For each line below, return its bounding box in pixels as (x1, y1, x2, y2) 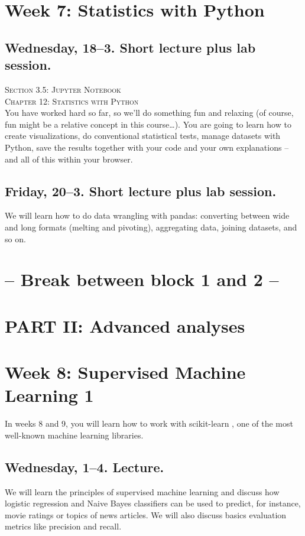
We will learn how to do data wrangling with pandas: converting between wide (5, 209, 290, 222)
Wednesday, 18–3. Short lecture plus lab (5, 38, 256, 56)
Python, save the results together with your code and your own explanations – (5, 141, 289, 153)
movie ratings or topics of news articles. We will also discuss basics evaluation (5, 508, 287, 521)
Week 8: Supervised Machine (5, 360, 246, 384)
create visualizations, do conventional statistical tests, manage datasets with (5, 129, 281, 142)
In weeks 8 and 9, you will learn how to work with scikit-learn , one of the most (5, 417, 293, 430)
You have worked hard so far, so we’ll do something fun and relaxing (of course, (5, 106, 294, 119)
